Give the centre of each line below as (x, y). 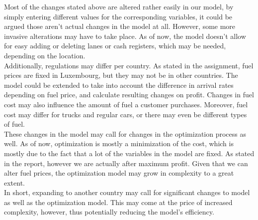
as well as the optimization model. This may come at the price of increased (118, 202)
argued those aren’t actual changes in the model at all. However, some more (120, 26)
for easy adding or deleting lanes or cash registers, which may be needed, (115, 46)
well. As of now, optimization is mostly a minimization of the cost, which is (119, 143)
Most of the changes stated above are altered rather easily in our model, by (119, 6)
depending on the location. (45, 55)
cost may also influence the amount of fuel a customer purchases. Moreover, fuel (126, 104)
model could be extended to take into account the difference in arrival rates (119, 85)
